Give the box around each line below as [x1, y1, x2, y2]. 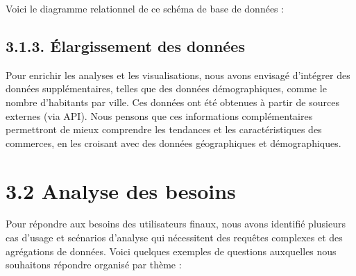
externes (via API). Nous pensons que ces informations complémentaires [6, 108, 313, 123]
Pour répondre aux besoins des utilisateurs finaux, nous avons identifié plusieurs [6, 216, 346, 231]
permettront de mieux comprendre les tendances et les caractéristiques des [6, 122, 322, 137]
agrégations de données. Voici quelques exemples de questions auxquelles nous [6, 243, 337, 258]
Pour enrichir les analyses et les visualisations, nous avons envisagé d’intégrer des [6, 67, 350, 82]
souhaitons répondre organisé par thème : [6, 257, 182, 272]
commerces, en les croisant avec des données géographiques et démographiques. [6, 135, 341, 150]
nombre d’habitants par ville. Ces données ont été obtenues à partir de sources [6, 94, 339, 109]
